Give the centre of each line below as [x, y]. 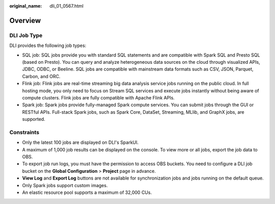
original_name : [26, 6]
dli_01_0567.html [66, 6]
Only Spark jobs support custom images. [65, 185]
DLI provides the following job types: [48, 45]
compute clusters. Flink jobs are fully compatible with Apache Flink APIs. [99, 97]
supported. [34, 119]
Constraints [24, 132]
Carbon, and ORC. [41, 76]
